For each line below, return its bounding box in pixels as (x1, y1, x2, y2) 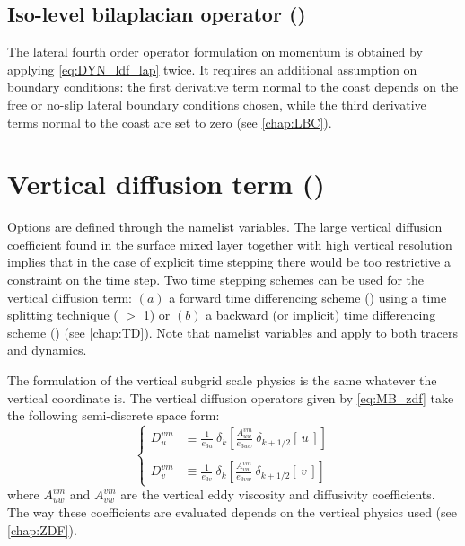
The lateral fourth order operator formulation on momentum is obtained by (7, 42, 423, 61)
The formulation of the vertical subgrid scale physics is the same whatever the (7, 371, 437, 390)
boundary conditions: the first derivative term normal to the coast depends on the (7, 77, 459, 96)
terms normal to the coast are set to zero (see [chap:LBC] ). (7, 112, 332, 131)
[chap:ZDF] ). (7, 520, 77, 539)
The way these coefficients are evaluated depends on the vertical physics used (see (7, 503, 458, 522)
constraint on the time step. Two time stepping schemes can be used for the (7, 270, 425, 289)
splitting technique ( (7, 305, 118, 324)
